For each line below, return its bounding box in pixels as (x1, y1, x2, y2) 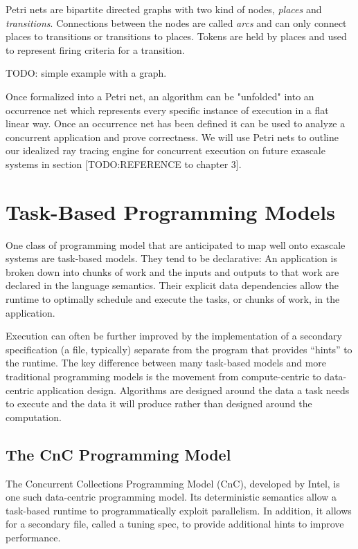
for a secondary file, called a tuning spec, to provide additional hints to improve (6, 517, 344, 531)
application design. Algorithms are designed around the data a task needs (37, 382, 350, 397)
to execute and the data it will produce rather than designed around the (6, 396, 312, 411)
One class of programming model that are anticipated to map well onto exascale (6, 237, 346, 252)
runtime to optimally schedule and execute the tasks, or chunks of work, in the (6, 292, 340, 306)
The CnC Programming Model (6, 443, 231, 465)
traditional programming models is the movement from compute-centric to (6, 369, 321, 383)
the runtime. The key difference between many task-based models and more (6, 355, 327, 370)
